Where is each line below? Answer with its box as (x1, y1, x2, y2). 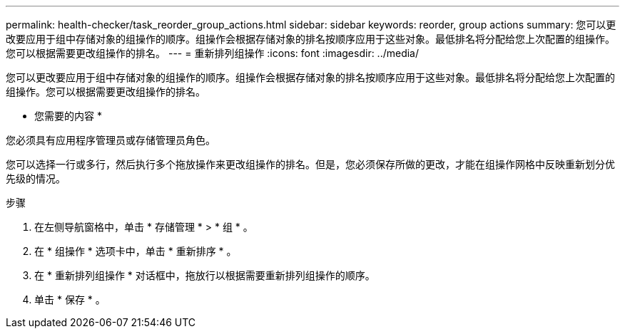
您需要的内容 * (34, 110, 102, 122)
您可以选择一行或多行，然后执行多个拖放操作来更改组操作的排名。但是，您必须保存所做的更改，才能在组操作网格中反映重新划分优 (6, 158, 615, 170)
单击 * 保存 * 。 (34, 293, 106, 306)
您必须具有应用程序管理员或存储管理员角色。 (6, 134, 215, 146)
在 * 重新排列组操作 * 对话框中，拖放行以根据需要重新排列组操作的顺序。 (34, 269, 375, 281)
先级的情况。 (6, 172, 66, 184)
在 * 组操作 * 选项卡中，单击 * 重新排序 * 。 (34, 245, 237, 257)
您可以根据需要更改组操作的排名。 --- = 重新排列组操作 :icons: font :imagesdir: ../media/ (6, 47, 420, 59)
